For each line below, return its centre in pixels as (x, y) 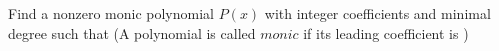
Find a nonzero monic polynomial (111, 13)
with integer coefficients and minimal (377, 13)
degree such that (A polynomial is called (132, 32)
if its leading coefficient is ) (386, 32)
